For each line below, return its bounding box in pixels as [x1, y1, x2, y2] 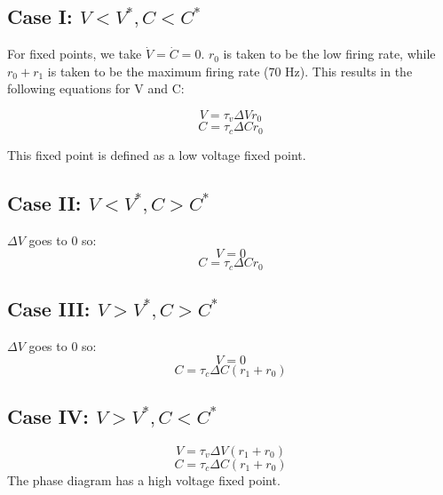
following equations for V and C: [7, 79, 185, 98]
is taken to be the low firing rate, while [223, 44, 436, 63]
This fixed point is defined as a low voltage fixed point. [7, 145, 306, 164]
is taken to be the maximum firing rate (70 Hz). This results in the [47, 61, 413, 80]
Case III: [7, 295, 91, 323]
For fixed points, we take [7, 44, 142, 63]
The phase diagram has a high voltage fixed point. [7, 470, 281, 489]
